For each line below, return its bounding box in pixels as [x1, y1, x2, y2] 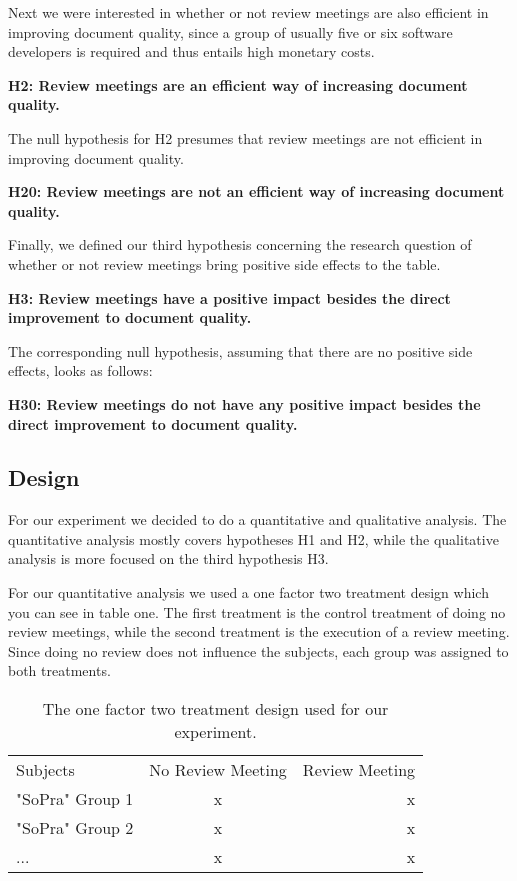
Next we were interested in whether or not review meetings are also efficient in [8, 2, 489, 22]
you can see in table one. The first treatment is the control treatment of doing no [8, 601, 506, 622]
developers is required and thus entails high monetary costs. [8, 41, 375, 62]
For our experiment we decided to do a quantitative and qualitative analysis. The [8, 509, 507, 530]
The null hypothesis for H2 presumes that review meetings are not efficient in [8, 127, 483, 148]
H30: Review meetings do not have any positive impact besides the [8, 393, 481, 414]
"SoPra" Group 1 [16, 787, 134, 811]
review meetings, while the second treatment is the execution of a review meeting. [8, 621, 510, 642]
